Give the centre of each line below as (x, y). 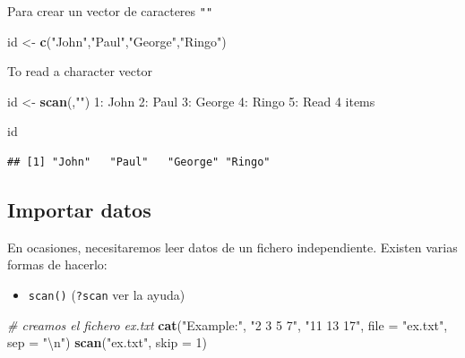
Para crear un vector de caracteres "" (110, 11)
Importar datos (79, 210)
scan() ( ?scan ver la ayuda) (107, 295)
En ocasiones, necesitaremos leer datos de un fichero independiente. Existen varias (232, 247)
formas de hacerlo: (57, 264)
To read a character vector (80, 71)
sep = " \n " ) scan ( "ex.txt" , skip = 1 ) (107, 342)
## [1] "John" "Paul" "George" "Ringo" (139, 162)
